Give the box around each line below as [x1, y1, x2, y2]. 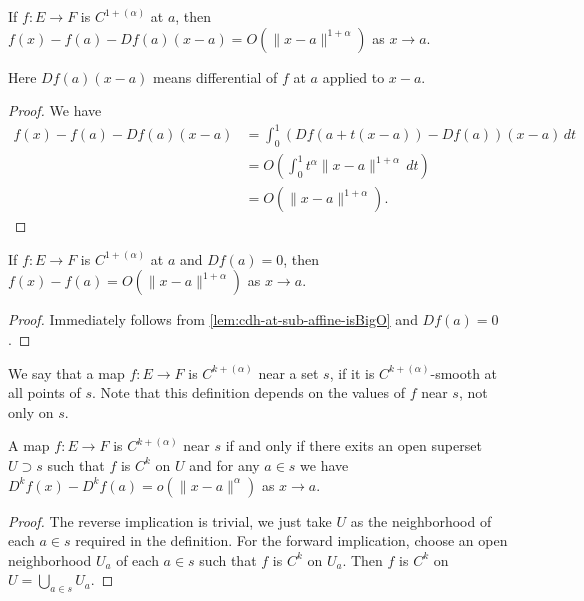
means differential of [153, 66, 278, 87]
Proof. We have [8, 100, 102, 121]
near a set [258, 362, 319, 383]
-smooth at [430, 362, 498, 383]
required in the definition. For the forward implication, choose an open [75, 530, 508, 551]
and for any [189, 454, 260, 475]
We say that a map [8, 362, 125, 383]
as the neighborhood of [350, 510, 492, 531]
